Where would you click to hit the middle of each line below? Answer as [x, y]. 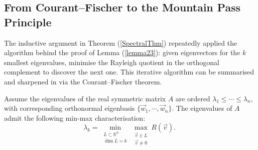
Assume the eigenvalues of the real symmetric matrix [85, 98]
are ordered [193, 98]
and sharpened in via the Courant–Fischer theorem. [83, 81]
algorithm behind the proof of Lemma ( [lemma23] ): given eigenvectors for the [122, 52]
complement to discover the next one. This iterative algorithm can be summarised [129, 72]
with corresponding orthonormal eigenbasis [69, 108]
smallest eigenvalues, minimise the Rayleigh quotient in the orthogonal [112, 62]
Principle [28, 22]
